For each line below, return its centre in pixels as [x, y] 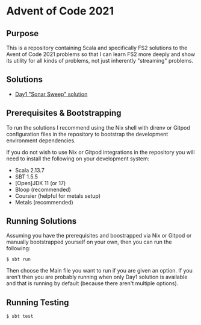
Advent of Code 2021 [60, 11]
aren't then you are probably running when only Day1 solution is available [97, 277]
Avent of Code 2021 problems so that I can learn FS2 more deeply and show [101, 54]
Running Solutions [42, 221]
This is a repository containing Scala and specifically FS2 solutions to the [97, 48]
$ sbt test [20, 317]
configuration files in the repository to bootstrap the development [87, 134]
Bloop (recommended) [43, 189]
